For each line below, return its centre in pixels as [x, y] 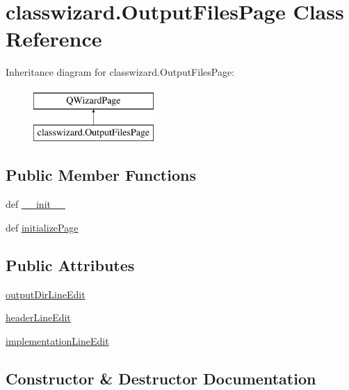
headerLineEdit [38, 317]
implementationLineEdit [57, 340]
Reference [54, 39]
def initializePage [42, 227]
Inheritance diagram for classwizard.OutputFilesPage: [120, 72]
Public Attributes [70, 265]
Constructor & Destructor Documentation [161, 378]
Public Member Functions [101, 175]
